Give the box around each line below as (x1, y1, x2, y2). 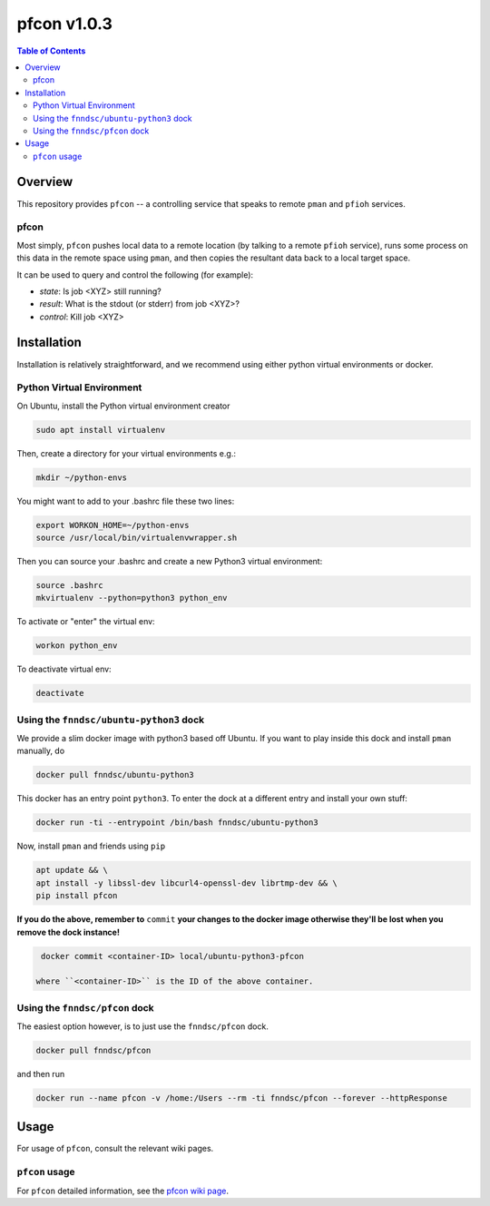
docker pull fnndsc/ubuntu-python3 (35, 770, 194, 780)
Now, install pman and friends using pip (16, 840, 166, 852)
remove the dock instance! (16, 927, 120, 937)
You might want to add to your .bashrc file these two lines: (16, 495, 235, 506)
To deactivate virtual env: (16, 663, 113, 675)
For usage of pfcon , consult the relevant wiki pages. (16, 1143, 214, 1154)
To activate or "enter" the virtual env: (16, 616, 155, 627)
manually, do (16, 745, 65, 757)
